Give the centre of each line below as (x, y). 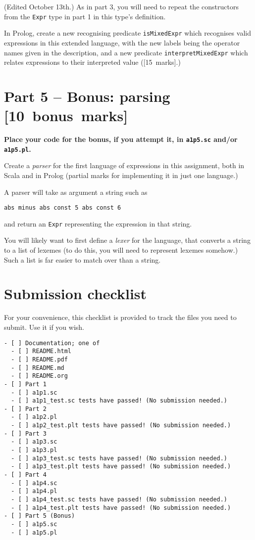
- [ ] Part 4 (25, 475)
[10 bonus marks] (66, 115)
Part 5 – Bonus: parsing (87, 96)
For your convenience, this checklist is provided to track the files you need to (120, 317)
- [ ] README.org (39, 376)
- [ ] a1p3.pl (34, 450)
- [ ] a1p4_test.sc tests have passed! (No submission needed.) (119, 500)
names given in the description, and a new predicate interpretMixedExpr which (126, 52)
